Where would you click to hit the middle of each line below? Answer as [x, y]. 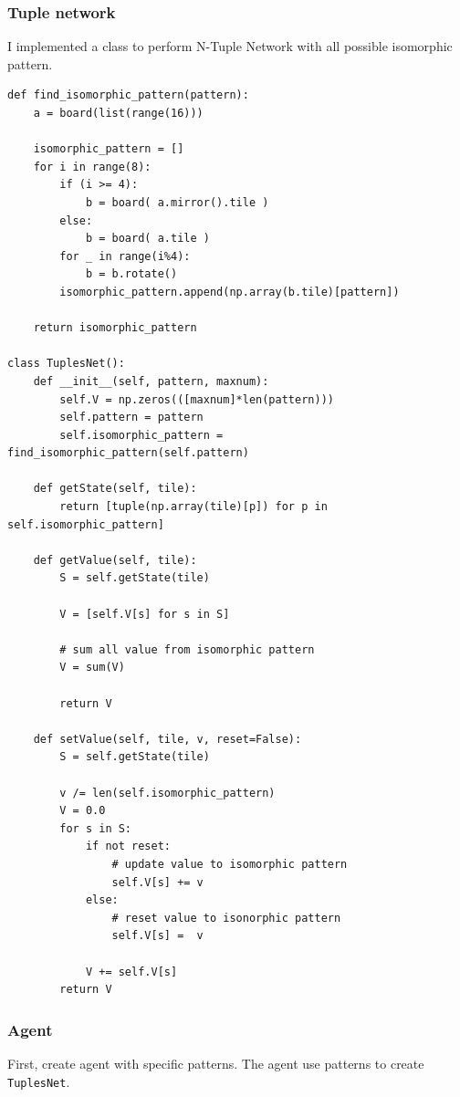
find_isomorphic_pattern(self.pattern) [128, 453]
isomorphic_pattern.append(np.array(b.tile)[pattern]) [230, 292]
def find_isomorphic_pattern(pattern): [128, 95]
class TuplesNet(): [66, 364]
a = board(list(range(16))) [118, 113]
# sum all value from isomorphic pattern [187, 649]
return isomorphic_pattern [115, 328]
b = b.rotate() [131, 274]
